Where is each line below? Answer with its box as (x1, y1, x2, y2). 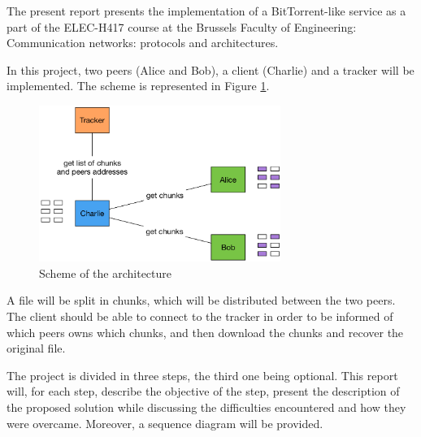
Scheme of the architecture (39, 264, 172, 281)
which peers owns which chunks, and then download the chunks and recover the (7, 323, 404, 340)
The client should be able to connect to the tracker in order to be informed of (7, 307, 393, 324)
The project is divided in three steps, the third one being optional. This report (7, 366, 398, 383)
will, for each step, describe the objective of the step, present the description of (7, 383, 400, 400)
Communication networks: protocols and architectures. (7, 34, 279, 51)
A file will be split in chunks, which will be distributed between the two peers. (7, 292, 396, 309)
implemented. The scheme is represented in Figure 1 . (7, 77, 270, 94)
